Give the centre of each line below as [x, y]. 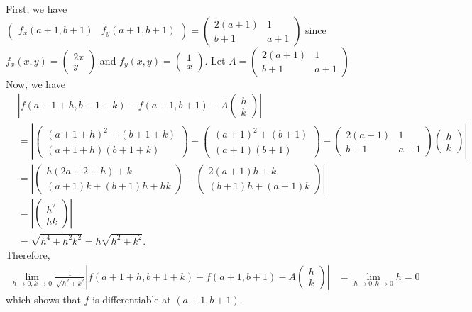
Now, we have [35, 83]
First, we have [37, 9]
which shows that [43, 299]
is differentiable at [132, 299]
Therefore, [28, 254]
